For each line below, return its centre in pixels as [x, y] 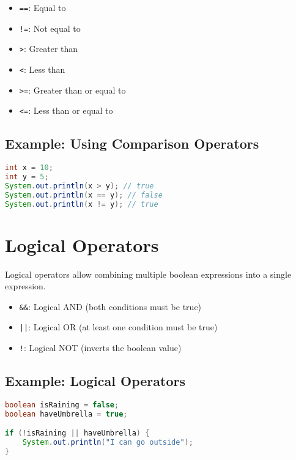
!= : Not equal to [50, 28]
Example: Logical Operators [95, 381]
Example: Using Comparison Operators [132, 143]
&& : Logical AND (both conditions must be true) [110, 306]
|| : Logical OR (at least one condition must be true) [118, 327]
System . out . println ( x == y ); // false [84, 195]
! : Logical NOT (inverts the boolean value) [100, 348]
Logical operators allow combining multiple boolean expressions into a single [148, 274]
